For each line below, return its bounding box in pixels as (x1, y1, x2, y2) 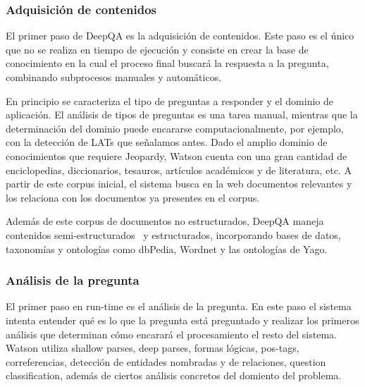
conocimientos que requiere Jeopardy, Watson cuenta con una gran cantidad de (6, 148, 347, 163)
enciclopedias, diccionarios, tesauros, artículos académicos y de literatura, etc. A (6, 162, 352, 177)
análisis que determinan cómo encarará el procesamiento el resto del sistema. (6, 326, 337, 341)
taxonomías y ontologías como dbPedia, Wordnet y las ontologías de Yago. (6, 241, 328, 256)
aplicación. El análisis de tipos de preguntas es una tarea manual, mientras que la (6, 107, 358, 122)
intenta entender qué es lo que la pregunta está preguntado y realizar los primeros (6, 312, 359, 327)
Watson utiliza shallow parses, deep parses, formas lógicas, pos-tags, (6, 340, 299, 355)
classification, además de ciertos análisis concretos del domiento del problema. (6, 368, 342, 383)
